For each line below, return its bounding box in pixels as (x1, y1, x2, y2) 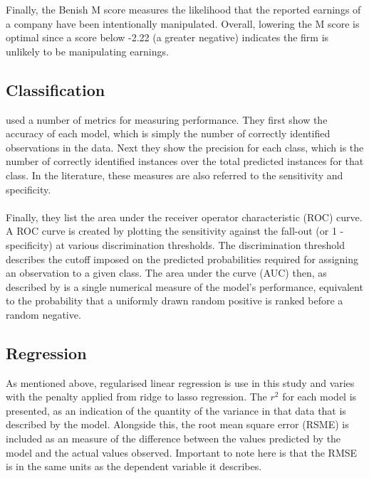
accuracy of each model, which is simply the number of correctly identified (6, 126, 331, 141)
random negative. (6, 307, 81, 322)
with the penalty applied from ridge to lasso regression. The (6, 389, 267, 404)
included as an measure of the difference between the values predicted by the (6, 431, 341, 446)
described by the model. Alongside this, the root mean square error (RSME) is (6, 417, 349, 432)
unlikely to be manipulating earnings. (6, 43, 169, 58)
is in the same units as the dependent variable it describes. (6, 459, 262, 474)
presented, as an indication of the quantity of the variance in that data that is (6, 403, 346, 418)
